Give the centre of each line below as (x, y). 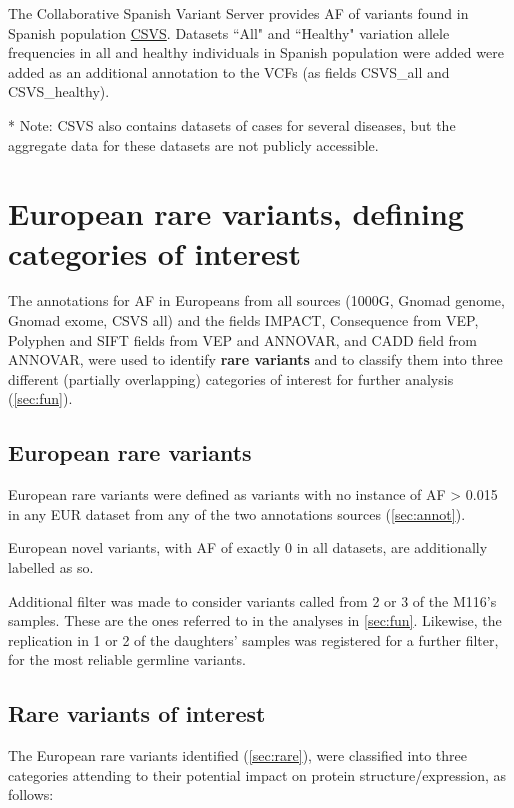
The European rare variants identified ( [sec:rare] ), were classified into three (237, 755)
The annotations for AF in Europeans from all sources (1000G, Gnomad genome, (256, 300)
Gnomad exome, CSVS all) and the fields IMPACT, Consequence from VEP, (243, 320)
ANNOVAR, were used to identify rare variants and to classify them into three (255, 359)
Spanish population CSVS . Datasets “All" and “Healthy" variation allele (229, 32)
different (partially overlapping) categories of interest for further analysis (231, 378)
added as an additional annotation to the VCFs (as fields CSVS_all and (229, 71)
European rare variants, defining (236, 213)
